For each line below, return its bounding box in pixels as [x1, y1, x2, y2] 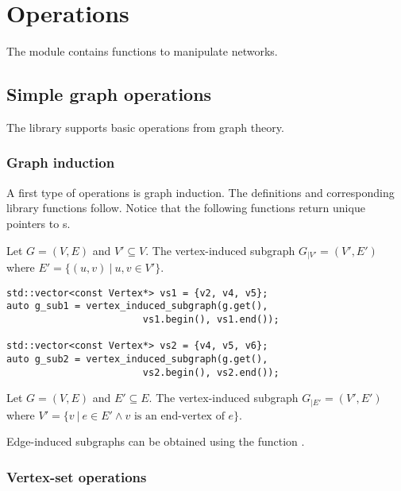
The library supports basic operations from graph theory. [6, 118, 284, 135]
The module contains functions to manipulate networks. [6, 43, 278, 60]
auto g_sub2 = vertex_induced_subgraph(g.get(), [6, 353, 268, 365]
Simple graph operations [6, 82, 212, 106]
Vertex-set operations [6, 466, 147, 486]
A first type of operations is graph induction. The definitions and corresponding [6, 184, 395, 200]
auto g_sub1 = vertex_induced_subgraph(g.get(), [6, 300, 268, 312]
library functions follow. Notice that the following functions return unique [6, 199, 365, 216]
